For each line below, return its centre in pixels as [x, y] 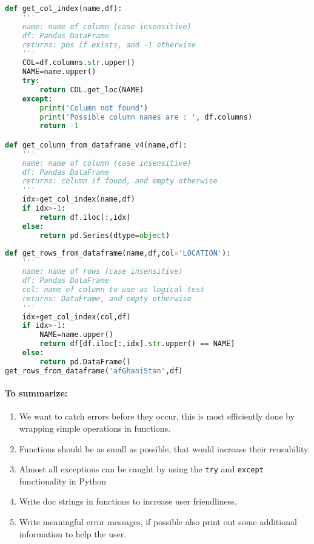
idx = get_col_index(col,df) [76, 317]
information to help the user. [73, 533]
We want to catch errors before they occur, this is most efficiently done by [157, 416]
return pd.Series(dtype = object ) [105, 235]
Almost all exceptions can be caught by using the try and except [141, 469]
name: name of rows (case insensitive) [102, 272]
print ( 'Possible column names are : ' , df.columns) [146, 117]
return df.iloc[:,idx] [85, 217]
